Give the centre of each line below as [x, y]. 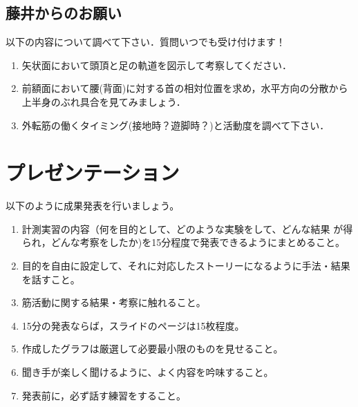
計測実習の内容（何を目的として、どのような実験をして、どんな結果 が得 [187, 228]
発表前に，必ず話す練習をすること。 [104, 395]
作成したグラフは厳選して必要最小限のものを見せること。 [152, 349]
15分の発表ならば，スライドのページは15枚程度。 [133, 325]
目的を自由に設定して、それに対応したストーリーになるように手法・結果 [186, 266]
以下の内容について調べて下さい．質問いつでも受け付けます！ [146, 42]
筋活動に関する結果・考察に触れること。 [114, 302]
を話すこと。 [51, 279]
